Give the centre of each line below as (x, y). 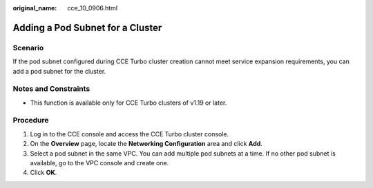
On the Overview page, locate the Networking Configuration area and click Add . (146, 144)
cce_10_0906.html (92, 8)
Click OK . (44, 173)
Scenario (28, 48)
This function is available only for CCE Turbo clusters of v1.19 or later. (128, 103)
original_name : (35, 8)
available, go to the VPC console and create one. (99, 163)
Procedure (31, 121)
